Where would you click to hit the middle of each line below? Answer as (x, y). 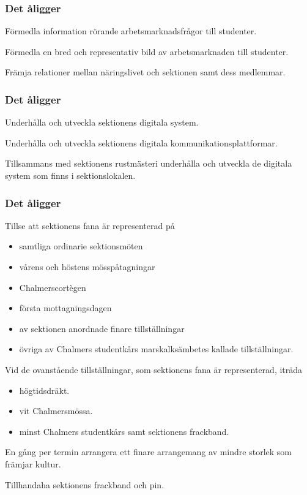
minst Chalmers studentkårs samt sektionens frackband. (124, 431)
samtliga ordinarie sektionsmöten (81, 246)
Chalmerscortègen (53, 287)
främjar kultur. (33, 463)
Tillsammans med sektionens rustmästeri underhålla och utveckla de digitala (149, 163)
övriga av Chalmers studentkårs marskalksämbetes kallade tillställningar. (156, 349)
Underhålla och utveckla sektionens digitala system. (102, 122)
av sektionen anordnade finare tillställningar (102, 328)
